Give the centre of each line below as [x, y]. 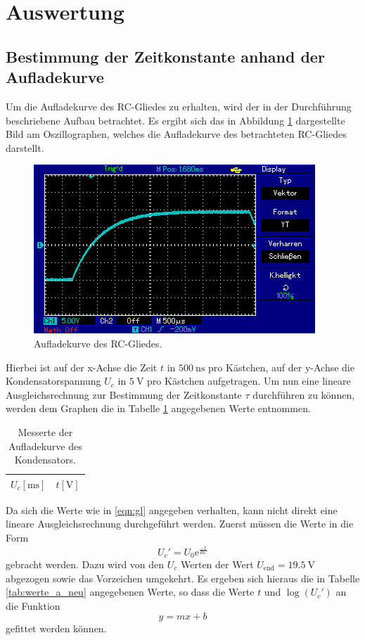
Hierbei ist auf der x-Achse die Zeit [82, 367]
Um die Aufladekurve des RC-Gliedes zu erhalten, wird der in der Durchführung [179, 106]
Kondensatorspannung [53, 381]
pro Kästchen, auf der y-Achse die [281, 367]
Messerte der [45, 431]
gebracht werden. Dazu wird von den [85, 564]
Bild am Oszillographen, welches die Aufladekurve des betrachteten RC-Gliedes [176, 134]
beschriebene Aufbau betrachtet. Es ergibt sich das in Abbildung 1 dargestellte [175, 120]
